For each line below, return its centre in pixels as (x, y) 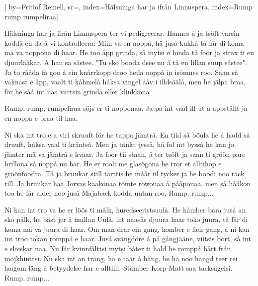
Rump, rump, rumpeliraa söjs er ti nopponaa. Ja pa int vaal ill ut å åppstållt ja (126, 108)
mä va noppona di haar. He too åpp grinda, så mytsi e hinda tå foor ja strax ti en (129, 52)
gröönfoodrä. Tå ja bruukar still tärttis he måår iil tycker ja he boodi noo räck (125, 173)
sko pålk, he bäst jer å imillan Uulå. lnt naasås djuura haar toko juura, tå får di (126, 219)
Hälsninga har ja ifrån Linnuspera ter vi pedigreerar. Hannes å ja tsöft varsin (122, 33)
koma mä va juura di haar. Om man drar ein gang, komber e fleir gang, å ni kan (127, 229)
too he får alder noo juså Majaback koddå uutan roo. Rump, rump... (109, 193)
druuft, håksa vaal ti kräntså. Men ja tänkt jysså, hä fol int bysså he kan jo (119, 144)
